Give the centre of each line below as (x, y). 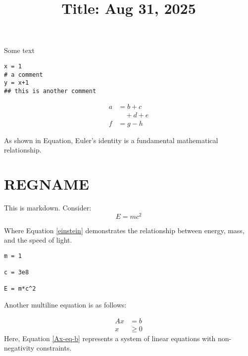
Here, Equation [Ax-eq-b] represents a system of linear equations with (110, 338)
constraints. (54, 348)
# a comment (24, 75)
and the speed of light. (38, 240)
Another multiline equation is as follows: (65, 305)
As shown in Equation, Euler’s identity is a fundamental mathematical (111, 140)
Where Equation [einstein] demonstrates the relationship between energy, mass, (124, 230)
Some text (19, 50)
